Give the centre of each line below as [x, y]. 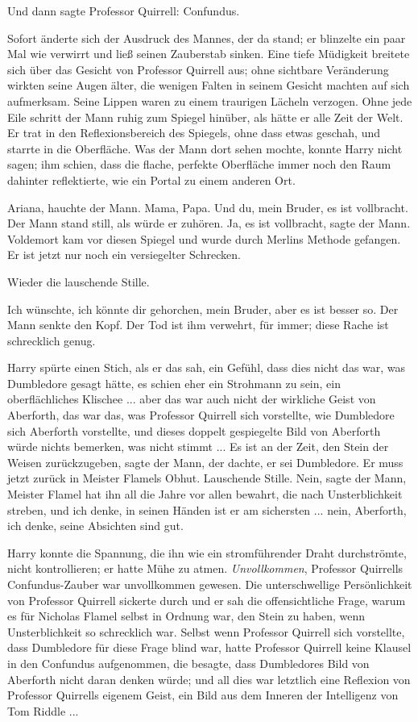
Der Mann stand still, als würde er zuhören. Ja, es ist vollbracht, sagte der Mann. [209, 223]
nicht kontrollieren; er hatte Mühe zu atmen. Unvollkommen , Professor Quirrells [205, 568]
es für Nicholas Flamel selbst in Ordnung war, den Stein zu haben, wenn [186, 616]
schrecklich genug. [52, 340]
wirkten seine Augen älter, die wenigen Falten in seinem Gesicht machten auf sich [209, 85]
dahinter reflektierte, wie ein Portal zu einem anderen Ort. [151, 179]
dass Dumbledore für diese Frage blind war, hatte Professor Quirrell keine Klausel [209, 647]
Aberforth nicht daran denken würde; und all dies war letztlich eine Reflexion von [209, 679]
